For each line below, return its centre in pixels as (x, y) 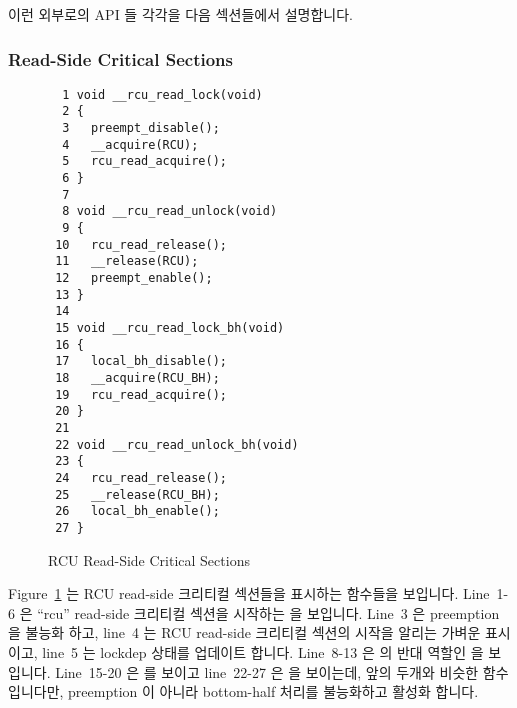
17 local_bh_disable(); (141, 361)
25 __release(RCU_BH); (137, 494)
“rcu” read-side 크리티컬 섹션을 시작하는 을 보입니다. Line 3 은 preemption (268, 612)
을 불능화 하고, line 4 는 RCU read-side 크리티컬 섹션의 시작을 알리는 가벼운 (244, 632)
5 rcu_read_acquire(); (144, 161)
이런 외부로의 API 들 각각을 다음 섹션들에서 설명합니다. (180, 14)
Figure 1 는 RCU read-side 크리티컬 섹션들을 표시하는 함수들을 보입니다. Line (249, 593)
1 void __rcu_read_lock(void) (162, 94)
